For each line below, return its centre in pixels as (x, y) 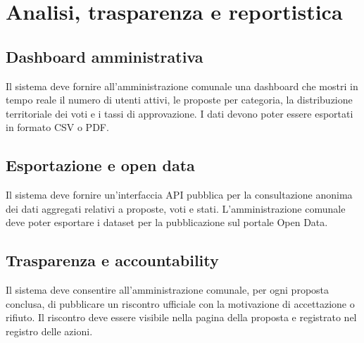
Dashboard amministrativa (105, 56)
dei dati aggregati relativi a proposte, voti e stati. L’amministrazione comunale (176, 208)
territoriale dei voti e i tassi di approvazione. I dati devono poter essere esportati (180, 113)
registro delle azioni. (49, 331)
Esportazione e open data (100, 165)
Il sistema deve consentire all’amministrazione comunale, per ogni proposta (168, 290)
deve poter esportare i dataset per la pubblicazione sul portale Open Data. (167, 222)
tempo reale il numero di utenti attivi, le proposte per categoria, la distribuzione (179, 100)
